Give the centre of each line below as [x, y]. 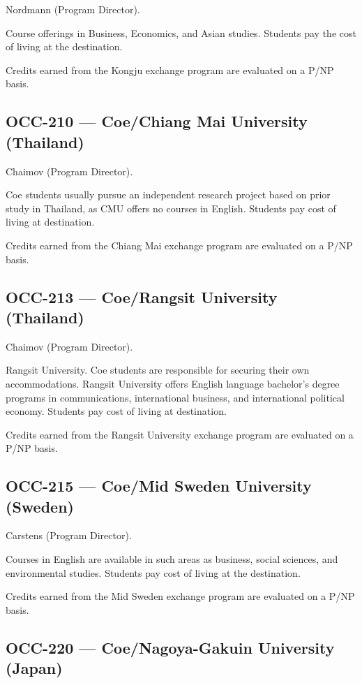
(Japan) [34, 668]
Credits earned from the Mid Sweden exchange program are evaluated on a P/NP [180, 596]
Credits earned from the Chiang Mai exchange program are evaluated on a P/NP [179, 245]
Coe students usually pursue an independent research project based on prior [168, 194]
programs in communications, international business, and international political [175, 397]
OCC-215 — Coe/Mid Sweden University [159, 486]
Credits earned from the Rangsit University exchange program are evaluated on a [180, 434]
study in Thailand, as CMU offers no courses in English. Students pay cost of [171, 208]
